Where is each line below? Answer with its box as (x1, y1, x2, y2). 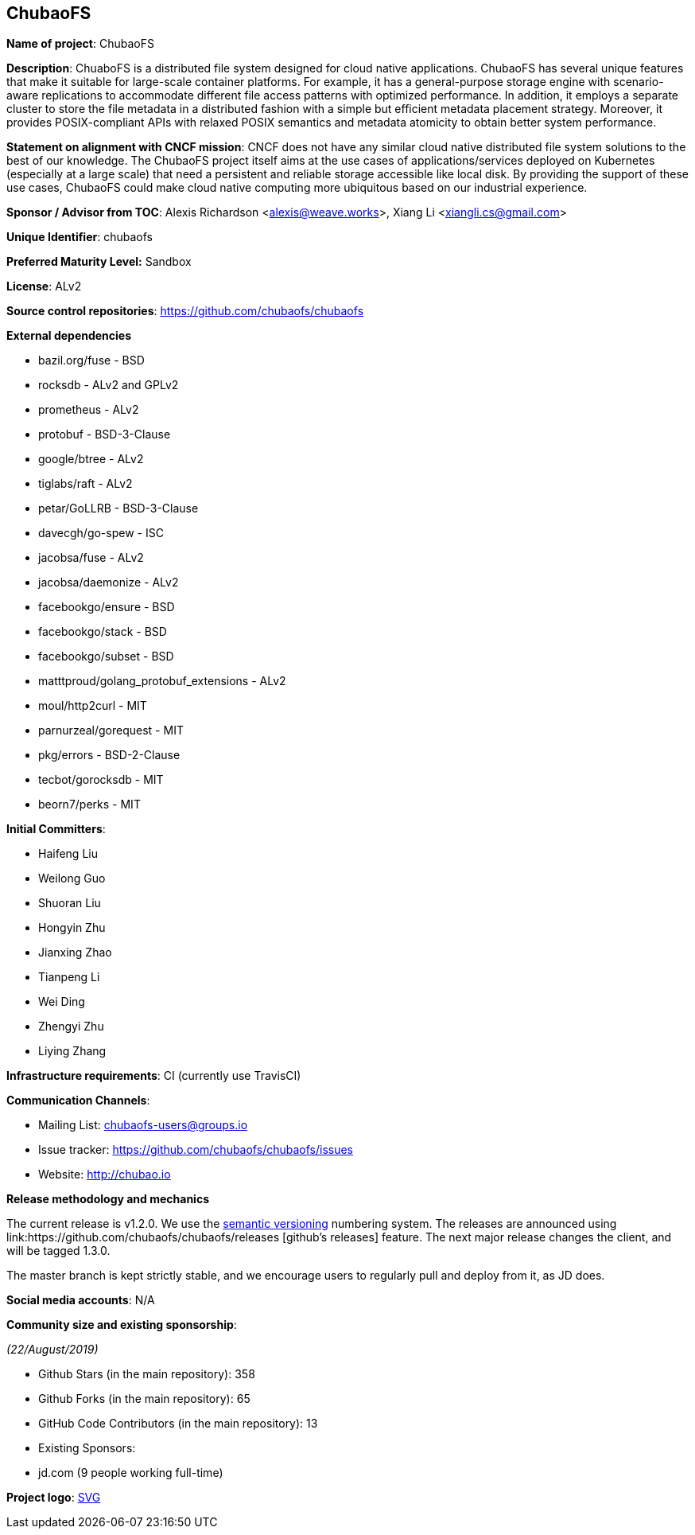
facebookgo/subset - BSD (38, 649, 174, 664)
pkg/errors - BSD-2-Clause (38, 748, 181, 762)
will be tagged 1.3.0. (6, 1244, 111, 1258)
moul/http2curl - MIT (38, 699, 147, 713)
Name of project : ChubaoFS (6, 37, 154, 51)
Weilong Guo (38, 871, 106, 886)
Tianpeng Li (38, 970, 100, 984)
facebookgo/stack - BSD (38, 625, 167, 639)
